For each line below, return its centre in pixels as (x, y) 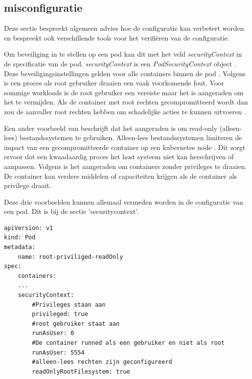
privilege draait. (28, 185)
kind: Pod (20, 238)
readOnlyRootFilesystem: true (81, 371)
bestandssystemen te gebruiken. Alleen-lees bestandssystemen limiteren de (131, 137)
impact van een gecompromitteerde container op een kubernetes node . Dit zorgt (125, 147)
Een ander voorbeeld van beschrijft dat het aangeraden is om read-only (111, 128)
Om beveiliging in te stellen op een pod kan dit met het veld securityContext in (123, 54)
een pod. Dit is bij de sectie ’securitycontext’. (71, 211)
